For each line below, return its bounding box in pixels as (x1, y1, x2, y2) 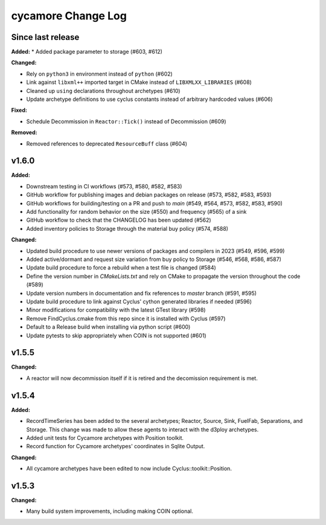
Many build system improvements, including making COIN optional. (26, 507, 193, 515)
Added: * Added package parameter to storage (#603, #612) (11, 48, 163, 56)
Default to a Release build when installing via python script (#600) (26, 323, 191, 330)
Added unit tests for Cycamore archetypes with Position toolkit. (26, 434, 184, 441)
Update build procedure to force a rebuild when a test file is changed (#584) (26, 264, 217, 271)
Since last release (11, 32, 80, 42)
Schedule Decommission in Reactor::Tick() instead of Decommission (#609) (26, 118, 226, 125)
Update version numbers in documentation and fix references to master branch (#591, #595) (26, 289, 257, 297)
